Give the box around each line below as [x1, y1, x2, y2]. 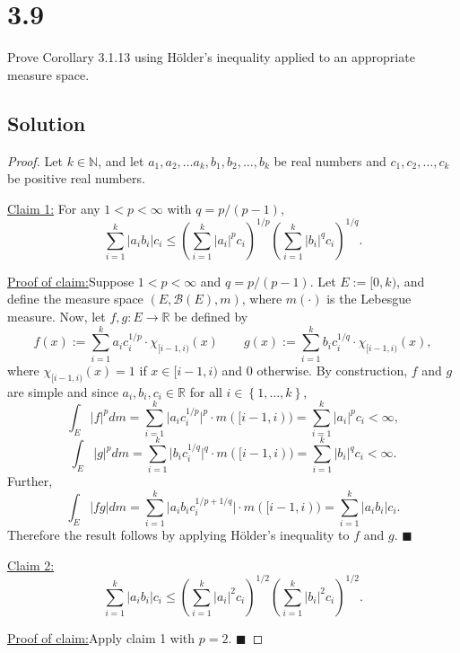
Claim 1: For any [7, 199, 100, 217]
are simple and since [7, 382, 118, 401]
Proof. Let [7, 151, 63, 170]
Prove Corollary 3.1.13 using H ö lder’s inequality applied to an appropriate [7, 48, 415, 66]
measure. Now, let [7, 306, 106, 325]
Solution [7, 109, 86, 137]
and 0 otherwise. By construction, [221, 360, 408, 379]
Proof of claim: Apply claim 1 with [7, 628, 195, 647]
